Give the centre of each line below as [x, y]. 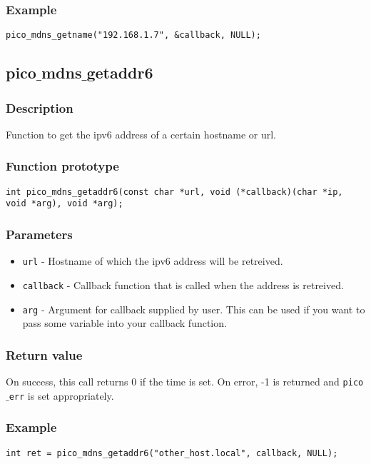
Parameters [39, 234]
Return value [44, 354]
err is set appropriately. [61, 395]
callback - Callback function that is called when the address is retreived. [183, 284]
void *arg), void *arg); [65, 204]
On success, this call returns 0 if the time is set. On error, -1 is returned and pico [185, 381]
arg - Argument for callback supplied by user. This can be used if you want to [194, 309]
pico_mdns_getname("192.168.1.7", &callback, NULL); [133, 35]
